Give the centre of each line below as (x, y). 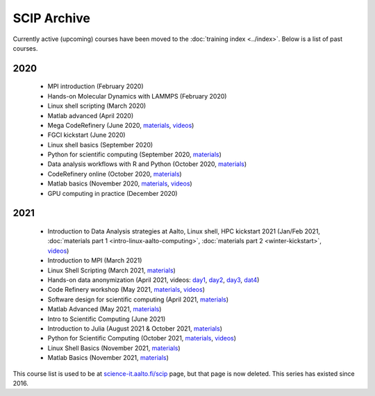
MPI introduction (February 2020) (95, 86)
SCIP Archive (51, 18)
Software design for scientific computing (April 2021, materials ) (138, 299)
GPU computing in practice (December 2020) (112, 193)
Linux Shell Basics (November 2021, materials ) (114, 348)
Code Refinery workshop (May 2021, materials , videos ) (126, 290)
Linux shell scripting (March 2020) (97, 106)
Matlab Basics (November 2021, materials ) (108, 358)
